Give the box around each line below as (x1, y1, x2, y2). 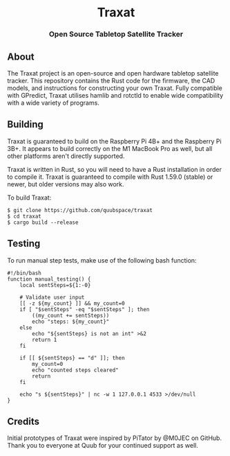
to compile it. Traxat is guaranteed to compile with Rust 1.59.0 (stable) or (7, 173, 213, 181)
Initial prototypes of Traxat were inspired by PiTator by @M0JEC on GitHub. (7, 434, 222, 442)
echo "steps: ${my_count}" (32, 318, 110, 325)
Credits (7, 415, 40, 427)
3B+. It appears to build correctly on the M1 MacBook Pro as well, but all (7, 144, 213, 152)
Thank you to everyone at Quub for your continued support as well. (7, 441, 198, 450)
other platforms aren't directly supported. (7, 152, 125, 160)
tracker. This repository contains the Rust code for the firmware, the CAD (7, 76, 215, 85)
